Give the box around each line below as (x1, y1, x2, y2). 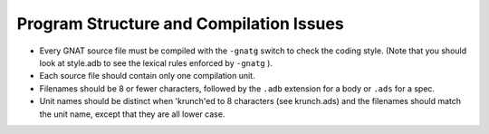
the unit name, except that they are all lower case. (39, 109, 225, 120)
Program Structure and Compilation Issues (16, 14, 344, 33)
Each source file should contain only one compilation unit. (39, 71, 255, 81)
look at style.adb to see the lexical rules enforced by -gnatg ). (39, 57, 273, 68)
